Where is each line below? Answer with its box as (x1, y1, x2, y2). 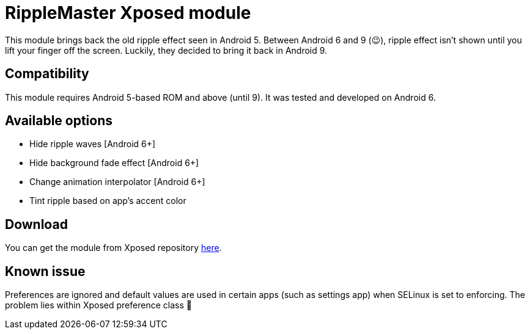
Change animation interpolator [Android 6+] (29, 176, 205, 187)
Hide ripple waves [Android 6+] (29, 139, 156, 150)
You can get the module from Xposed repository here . (5, 242, 222, 253)
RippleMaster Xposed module (5, 2, 251, 23)
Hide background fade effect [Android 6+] (29, 158, 199, 169)
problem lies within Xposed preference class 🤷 (5, 300, 192, 311)
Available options (5, 113, 113, 129)
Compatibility (5, 66, 89, 82)
